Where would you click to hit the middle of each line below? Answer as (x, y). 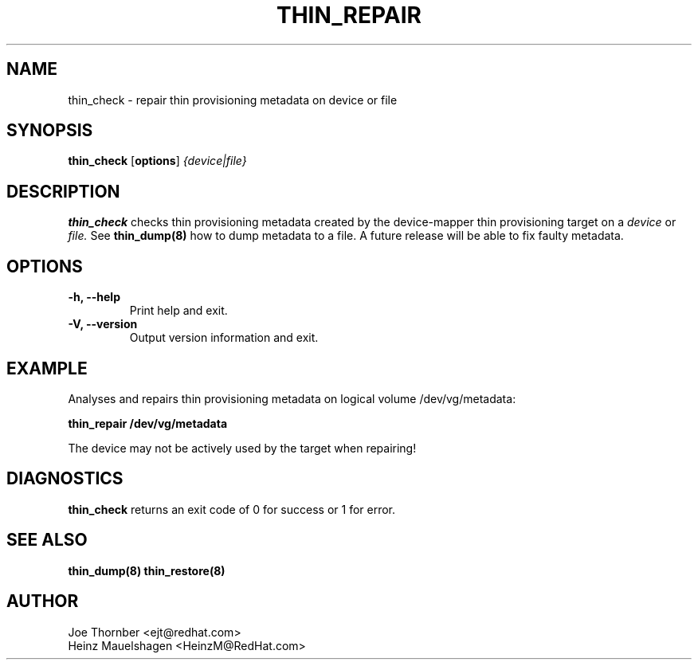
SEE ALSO (47, 540)
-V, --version (103, 324)
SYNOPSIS (50, 131)
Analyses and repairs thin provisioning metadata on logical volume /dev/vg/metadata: (292, 398)
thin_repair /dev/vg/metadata (148, 423)
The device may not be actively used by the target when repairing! (242, 448)
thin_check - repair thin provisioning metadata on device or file (233, 100)
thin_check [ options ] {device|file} (157, 161)
